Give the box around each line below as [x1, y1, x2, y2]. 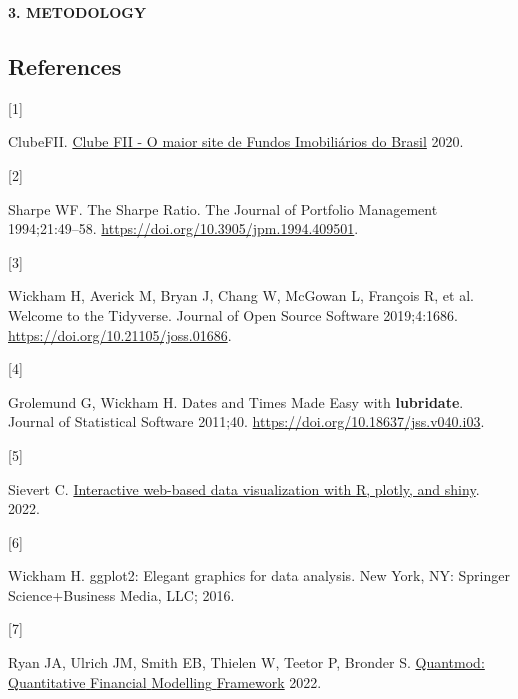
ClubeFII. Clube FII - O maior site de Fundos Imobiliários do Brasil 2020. [8, 131, 464, 152]
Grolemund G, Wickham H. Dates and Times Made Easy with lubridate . [8, 391, 464, 412]
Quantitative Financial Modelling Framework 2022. [8, 671, 322, 692]
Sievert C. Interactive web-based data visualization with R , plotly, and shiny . [8, 478, 480, 499]
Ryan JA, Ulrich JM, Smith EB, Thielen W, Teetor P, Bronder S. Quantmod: [8, 652, 485, 673]
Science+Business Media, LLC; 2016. [8, 584, 235, 605]
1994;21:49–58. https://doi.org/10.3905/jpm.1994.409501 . [8, 218, 359, 239]
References [8, 50, 122, 81]
